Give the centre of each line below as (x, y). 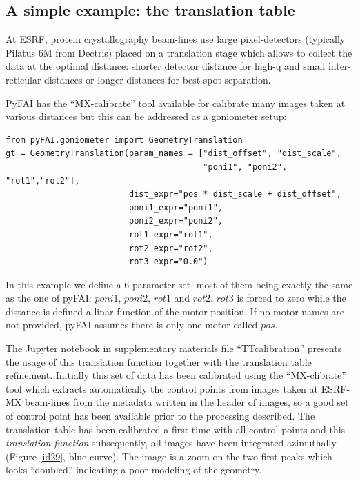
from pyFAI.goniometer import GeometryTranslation (124, 140)
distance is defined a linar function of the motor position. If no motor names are (175, 311)
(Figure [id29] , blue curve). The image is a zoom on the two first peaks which (169, 456)
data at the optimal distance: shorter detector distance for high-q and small (166, 66)
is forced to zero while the (291, 298)
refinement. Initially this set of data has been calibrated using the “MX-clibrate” (176, 375)
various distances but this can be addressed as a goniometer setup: (146, 116)
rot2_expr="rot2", (171, 248)
